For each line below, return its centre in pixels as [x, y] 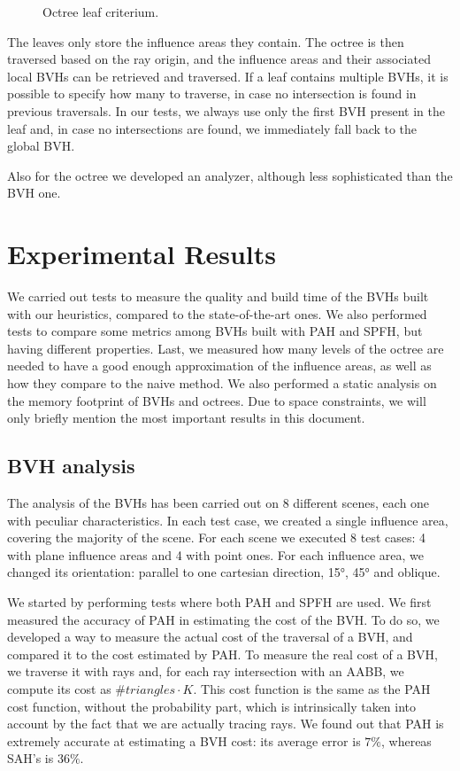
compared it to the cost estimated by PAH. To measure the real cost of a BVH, [222, 654]
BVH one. [34, 193]
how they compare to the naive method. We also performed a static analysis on [222, 383]
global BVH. [41, 146]
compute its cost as [59, 688]
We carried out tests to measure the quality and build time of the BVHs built [218, 296]
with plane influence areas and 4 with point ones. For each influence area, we [216, 554]
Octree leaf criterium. [101, 12]
